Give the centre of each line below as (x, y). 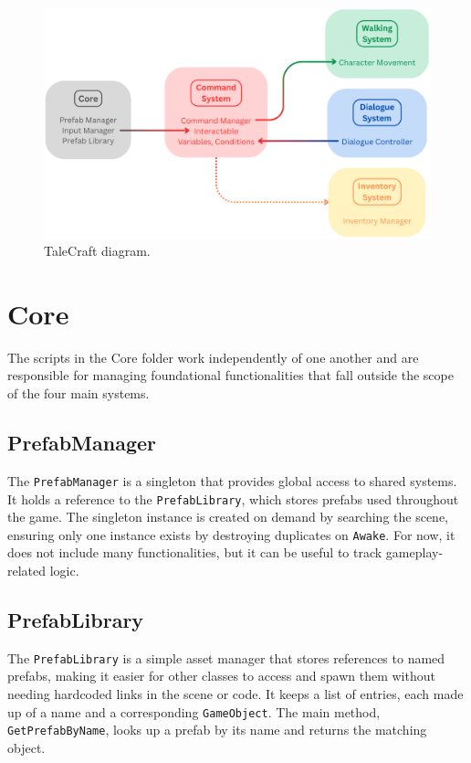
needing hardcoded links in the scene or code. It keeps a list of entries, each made (235, 694)
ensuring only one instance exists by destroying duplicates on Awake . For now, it (231, 534)
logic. (64, 571)
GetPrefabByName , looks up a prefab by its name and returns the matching (217, 730)
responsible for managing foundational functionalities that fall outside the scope (230, 375)
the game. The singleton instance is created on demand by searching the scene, (228, 517)
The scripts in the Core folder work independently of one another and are (213, 357)
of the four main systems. (78, 393)
